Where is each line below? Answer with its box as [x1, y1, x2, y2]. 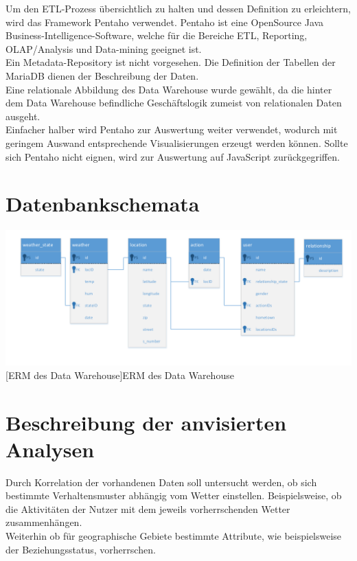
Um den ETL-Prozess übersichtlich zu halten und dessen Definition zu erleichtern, [5, 1, 351, 15]
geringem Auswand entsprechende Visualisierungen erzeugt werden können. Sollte [5, 135, 348, 150]
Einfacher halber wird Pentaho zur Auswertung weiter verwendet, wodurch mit [5, 122, 338, 137]
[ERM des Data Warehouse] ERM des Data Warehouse [5, 367, 234, 382]
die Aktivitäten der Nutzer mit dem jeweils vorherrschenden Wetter [5, 501, 290, 516]
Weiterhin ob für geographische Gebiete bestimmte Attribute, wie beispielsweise [5, 529, 342, 542]
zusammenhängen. [5, 515, 82, 529]
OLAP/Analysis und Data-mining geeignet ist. [5, 41, 202, 56]
